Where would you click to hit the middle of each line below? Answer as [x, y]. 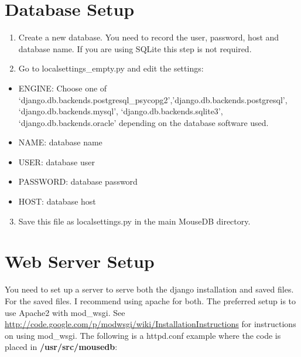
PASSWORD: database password [78, 181]
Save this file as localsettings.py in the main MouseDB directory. [134, 221]
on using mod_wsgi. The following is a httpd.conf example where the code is [143, 335]
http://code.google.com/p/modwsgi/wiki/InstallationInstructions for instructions [150, 324]
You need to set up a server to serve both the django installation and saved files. [149, 289]
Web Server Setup [80, 261]
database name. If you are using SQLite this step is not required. [135, 48]
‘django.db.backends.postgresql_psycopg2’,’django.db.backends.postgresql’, [153, 99]
